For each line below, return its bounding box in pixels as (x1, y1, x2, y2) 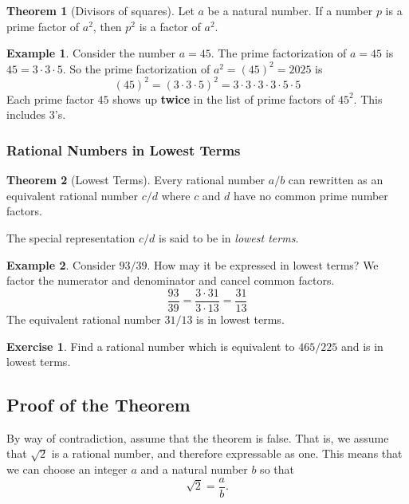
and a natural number (140, 461, 248, 478)
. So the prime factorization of (62, 60, 210, 77)
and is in (340, 337, 383, 354)
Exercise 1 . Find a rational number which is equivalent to (6, 337, 295, 354)
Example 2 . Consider (6, 256, 116, 273)
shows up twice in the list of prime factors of (112, 90, 335, 107)
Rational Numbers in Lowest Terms (6, 140, 241, 159)
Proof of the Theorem (6, 392, 191, 417)
